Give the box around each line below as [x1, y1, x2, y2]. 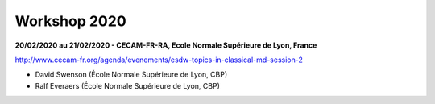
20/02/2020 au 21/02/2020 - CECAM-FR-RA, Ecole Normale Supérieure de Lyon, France [14, 40, 317, 50]
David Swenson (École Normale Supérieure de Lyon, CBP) [35, 69, 228, 80]
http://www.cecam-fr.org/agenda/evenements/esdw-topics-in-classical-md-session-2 [14, 55, 304, 64]
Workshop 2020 [14, 12, 126, 30]
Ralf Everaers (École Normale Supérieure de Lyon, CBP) [35, 81, 221, 90]
